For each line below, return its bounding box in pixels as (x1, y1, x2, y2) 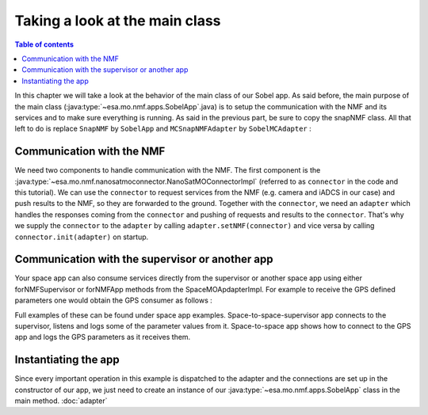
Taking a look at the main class (14, 12, 221, 29)
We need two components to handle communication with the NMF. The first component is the (14, 166, 321, 175)
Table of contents (14, 40, 75, 49)
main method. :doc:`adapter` (14, 396, 108, 405)
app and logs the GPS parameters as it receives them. (14, 333, 191, 342)
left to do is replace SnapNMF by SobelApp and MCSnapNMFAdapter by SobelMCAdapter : (14, 124, 312, 134)
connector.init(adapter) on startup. (14, 232, 149, 242)
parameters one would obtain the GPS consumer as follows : (14, 295, 213, 305)
